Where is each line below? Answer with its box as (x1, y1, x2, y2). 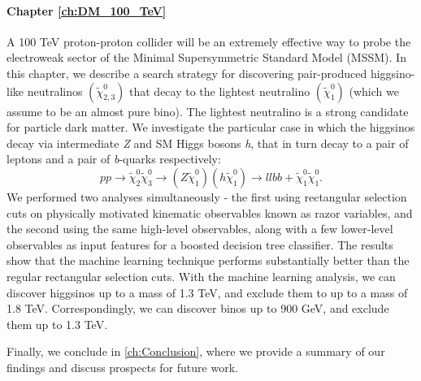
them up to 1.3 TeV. (7, 315, 108, 332)
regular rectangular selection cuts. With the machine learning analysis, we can (7, 267, 396, 284)
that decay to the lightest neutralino (129, 82, 310, 99)
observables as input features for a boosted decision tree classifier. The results (7, 236, 393, 253)
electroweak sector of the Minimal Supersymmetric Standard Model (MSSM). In (7, 49, 406, 66)
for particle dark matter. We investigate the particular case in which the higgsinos (7, 119, 415, 136)
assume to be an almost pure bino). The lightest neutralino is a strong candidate (7, 102, 409, 119)
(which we (349, 82, 399, 99)
